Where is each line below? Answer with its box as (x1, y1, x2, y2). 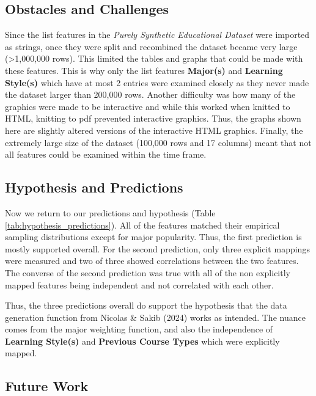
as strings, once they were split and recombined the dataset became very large (5, 40, 298, 53)
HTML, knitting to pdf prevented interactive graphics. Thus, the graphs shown (5, 112, 301, 125)
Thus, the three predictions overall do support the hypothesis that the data (5, 299, 287, 312)
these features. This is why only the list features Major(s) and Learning (5, 64, 283, 76)
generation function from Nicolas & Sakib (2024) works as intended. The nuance (5, 310, 306, 323)
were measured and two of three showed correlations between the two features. (5, 254, 299, 267)
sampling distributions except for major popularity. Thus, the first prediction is (5, 230, 302, 243)
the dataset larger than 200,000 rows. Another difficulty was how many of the (5, 88, 296, 101)
